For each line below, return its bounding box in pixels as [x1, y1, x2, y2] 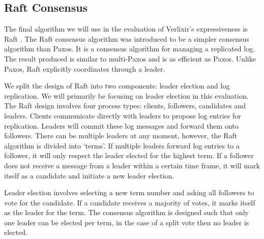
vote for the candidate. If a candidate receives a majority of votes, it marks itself [4, 197, 255, 207]
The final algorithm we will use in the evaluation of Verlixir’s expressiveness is [4, 23, 248, 34]
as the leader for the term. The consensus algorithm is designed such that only [4, 207, 249, 218]
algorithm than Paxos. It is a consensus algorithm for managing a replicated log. [4, 43, 255, 54]
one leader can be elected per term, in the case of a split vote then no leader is [4, 217, 249, 227]
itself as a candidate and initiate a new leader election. [4, 170, 174, 181]
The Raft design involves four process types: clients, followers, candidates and [4, 100, 246, 111]
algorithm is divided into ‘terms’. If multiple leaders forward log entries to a [4, 140, 240, 151]
